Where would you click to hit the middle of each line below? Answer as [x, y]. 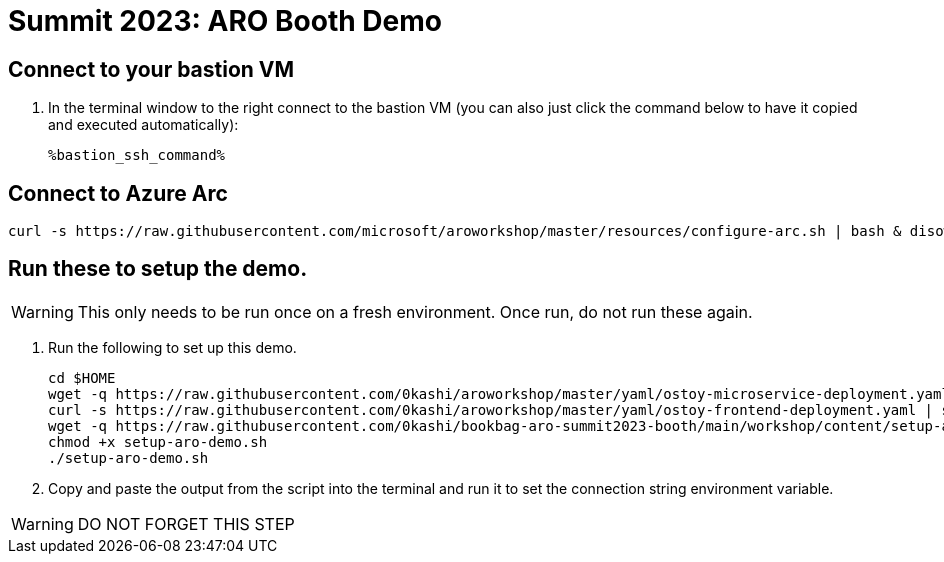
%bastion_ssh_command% [137, 155]
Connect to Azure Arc [118, 193]
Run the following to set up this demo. [172, 347]
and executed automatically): [143, 125]
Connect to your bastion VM [151, 69]
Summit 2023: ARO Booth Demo [225, 21]
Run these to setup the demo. [158, 269]
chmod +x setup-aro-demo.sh [158, 441]
